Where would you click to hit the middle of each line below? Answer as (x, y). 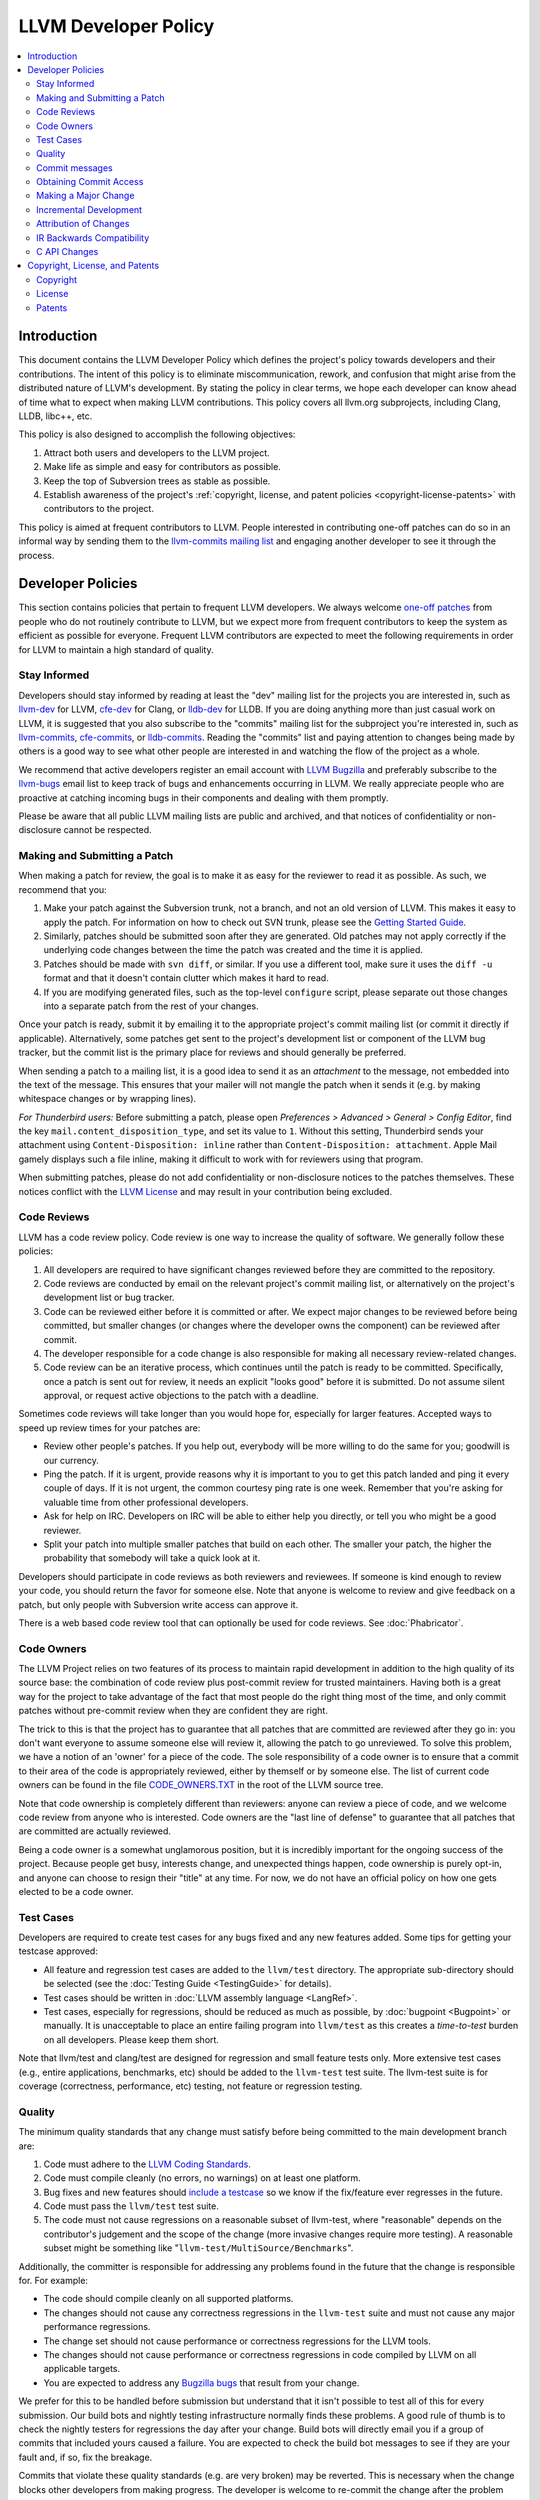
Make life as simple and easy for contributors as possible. (162, 467)
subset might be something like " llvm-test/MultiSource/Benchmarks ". (198, 2248)
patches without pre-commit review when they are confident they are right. (173, 1711)
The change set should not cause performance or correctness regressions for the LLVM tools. (237, 2341)
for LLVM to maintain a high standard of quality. (116, 649)
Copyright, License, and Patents (93, 266)
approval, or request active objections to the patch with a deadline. (181, 1396)
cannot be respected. (107, 830)
